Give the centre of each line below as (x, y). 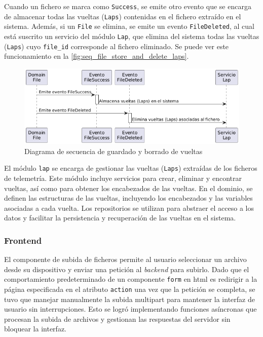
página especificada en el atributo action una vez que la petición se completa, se (130, 289)
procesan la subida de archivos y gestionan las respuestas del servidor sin (117, 319)
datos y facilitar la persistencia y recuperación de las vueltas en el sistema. (120, 218)
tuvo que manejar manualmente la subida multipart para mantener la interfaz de (129, 299)
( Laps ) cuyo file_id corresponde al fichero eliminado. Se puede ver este (117, 46)
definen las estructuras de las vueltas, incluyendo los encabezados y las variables (128, 198)
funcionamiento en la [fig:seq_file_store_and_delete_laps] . (97, 56)
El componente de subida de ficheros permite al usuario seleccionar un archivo (125, 259)
